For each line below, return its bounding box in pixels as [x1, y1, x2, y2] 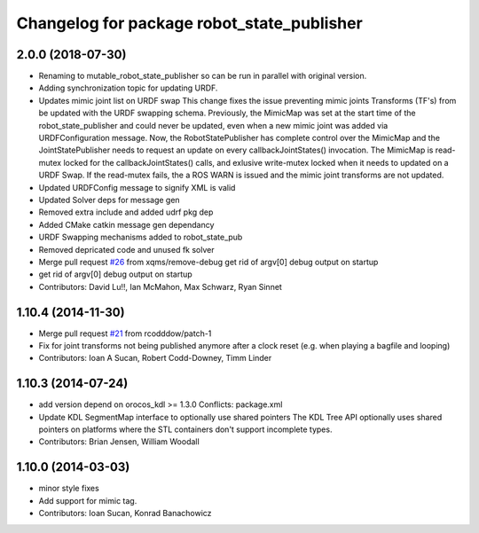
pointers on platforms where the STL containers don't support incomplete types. [38, 424, 333, 435]
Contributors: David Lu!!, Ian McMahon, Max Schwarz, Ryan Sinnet [38, 281, 283, 292]
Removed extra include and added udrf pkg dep [38, 207, 214, 217]
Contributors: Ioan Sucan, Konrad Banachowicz [38, 508, 212, 519]
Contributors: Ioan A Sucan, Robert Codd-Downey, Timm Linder [38, 353, 272, 364]
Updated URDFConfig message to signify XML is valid [38, 182, 236, 192]
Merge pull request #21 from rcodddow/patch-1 [38, 328, 212, 339]
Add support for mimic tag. [38, 495, 137, 506]
